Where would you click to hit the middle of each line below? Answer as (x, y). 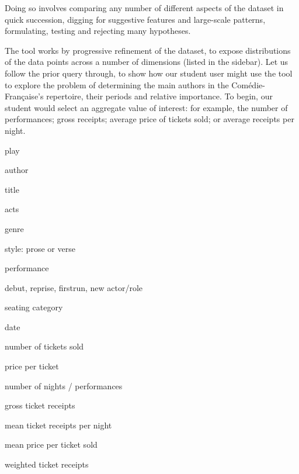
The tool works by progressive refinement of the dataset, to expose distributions (148, 50)
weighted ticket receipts (47, 464)
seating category (34, 307)
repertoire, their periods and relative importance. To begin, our (159, 96)
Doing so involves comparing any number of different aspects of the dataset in (144, 8)
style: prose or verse (40, 248)
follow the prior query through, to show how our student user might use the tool (149, 73)
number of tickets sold (44, 346)
